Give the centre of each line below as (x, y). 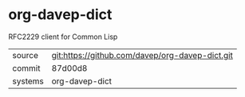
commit (26, 68)
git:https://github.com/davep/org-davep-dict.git (142, 55)
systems (28, 81)
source (25, 55)
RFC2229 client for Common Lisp (63, 37)
